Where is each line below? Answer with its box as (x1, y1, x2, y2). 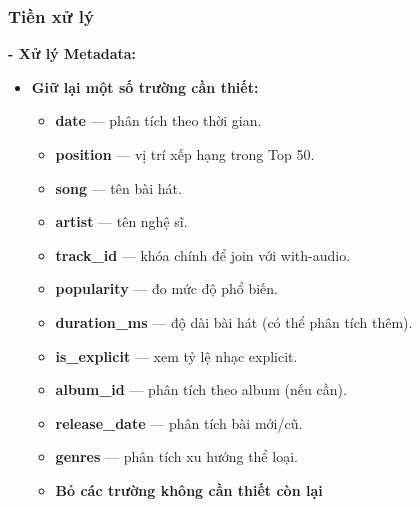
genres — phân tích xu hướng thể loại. (55, 446, 298, 467)
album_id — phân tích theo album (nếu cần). (55, 379, 347, 400)
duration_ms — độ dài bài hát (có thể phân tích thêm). (55, 311, 413, 332)
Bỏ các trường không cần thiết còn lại (55, 479, 323, 500)
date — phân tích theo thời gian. (55, 110, 262, 131)
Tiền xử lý (8, 3, 94, 28)
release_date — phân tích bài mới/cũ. (55, 412, 303, 433)
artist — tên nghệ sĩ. (55, 211, 188, 232)
